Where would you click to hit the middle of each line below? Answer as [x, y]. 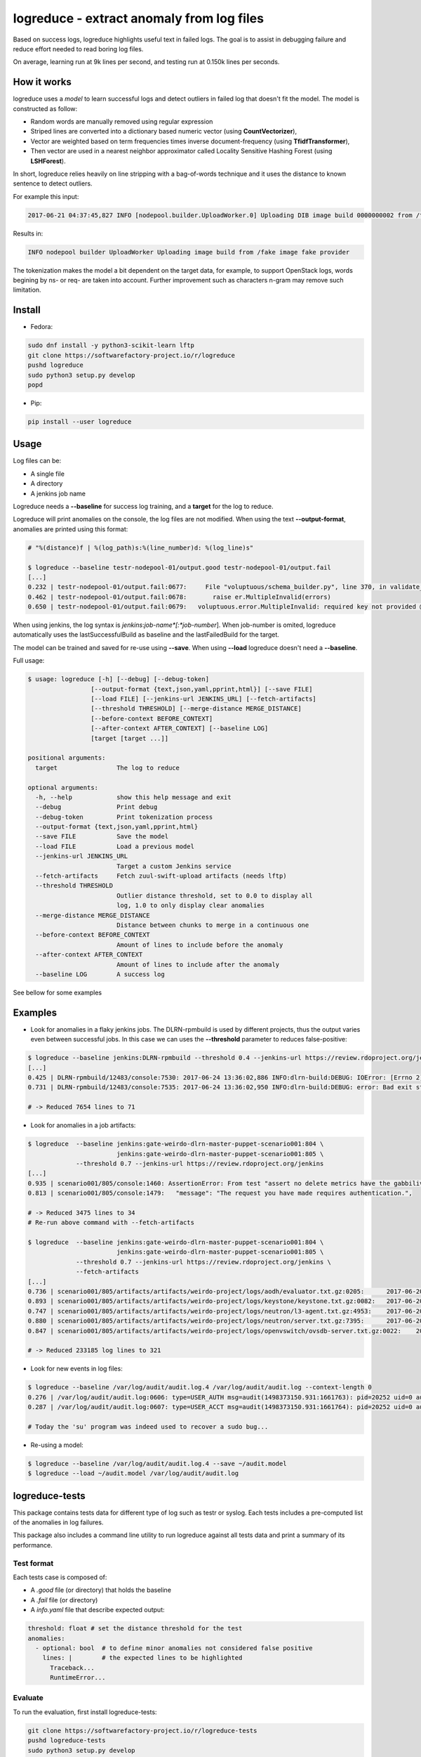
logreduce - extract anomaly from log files [139, 18]
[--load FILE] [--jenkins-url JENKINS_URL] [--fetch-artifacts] [203, 699]
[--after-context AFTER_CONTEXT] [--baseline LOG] [179, 728]
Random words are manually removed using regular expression [122, 122]
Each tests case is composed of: [60, 1577]
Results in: [28, 233]
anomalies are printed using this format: [71, 529]
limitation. [27, 290]
